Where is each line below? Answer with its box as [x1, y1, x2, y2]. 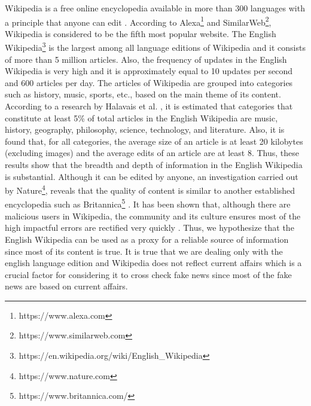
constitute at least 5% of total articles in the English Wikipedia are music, [5, 111, 278, 124]
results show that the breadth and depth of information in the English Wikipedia [5, 158, 303, 171]
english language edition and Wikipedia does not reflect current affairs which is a [5, 257, 302, 269]
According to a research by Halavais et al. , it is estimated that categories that [5, 100, 293, 112]
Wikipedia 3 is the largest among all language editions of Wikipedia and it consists [5, 39, 306, 54]
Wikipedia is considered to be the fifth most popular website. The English [5, 27, 276, 39]
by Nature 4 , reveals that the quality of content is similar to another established [5, 182, 295, 196]
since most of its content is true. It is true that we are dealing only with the [5, 245, 283, 257]
